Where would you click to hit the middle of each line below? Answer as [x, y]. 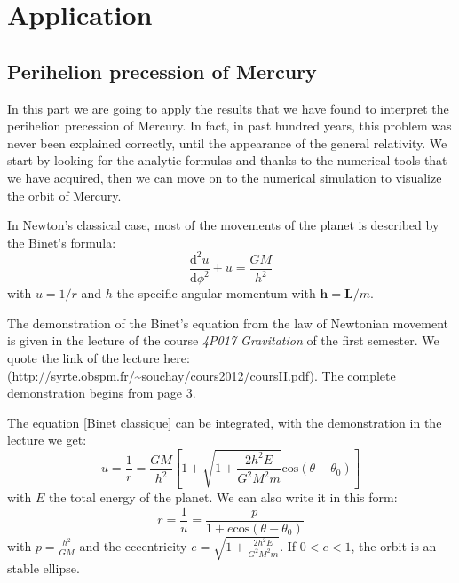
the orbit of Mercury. [64, 195]
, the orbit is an [394, 545]
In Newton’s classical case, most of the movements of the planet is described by [223, 225]
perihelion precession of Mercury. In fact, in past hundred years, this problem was [229, 126]
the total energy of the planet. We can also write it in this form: [223, 497]
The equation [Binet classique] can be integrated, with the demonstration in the [225, 422]
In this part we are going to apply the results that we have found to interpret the [228, 108]
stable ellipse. [44, 568]
